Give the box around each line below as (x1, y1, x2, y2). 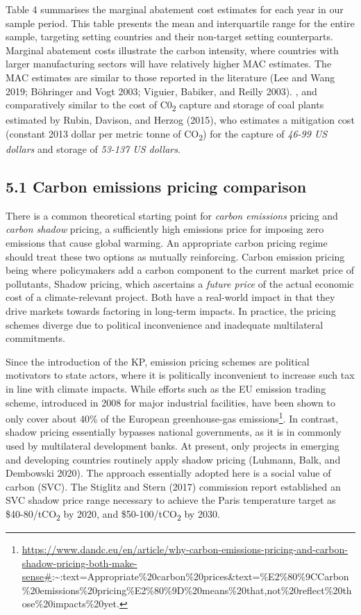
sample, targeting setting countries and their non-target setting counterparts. (6, 29, 333, 44)
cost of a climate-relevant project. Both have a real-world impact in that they (6, 290, 335, 304)
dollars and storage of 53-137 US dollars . (6, 142, 180, 156)
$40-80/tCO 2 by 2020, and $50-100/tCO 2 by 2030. (6, 506, 220, 523)
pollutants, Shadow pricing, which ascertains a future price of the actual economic (6, 276, 354, 290)
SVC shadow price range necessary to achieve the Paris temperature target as (6, 493, 336, 507)
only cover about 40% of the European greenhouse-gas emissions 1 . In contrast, (6, 409, 339, 425)
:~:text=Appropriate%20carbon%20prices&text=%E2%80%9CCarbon (51, 569, 349, 584)
